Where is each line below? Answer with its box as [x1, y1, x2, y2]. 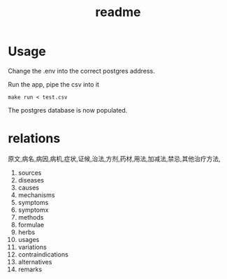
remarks [17, 265, 43, 273]
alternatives [17, 257, 52, 266]
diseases [17, 176, 45, 184]
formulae [17, 220, 45, 229]
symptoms [17, 198, 49, 206]
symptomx [17, 206, 49, 214]
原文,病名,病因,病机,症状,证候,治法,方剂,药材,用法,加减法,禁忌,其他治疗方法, [8, 155, 221, 163]
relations [8, 131, 61, 147]
